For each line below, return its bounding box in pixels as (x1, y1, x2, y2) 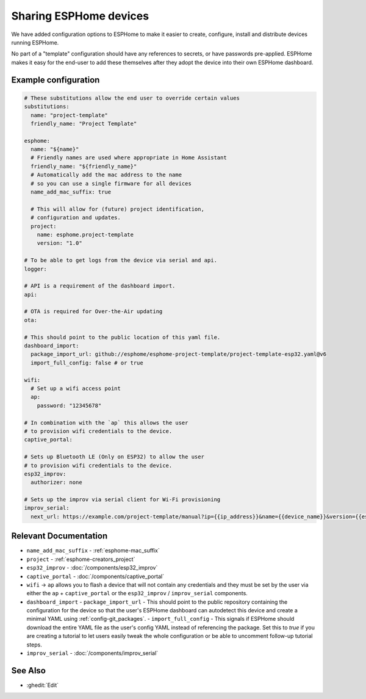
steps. (26, 641, 42, 648)
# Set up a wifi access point (30, 385, 121, 392)
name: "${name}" (30, 146, 79, 153)
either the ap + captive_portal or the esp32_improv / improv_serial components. (26, 590, 248, 597)
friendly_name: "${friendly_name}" (30, 162, 137, 170)
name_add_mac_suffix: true (30, 189, 112, 195)
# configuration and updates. (30, 214, 121, 221)
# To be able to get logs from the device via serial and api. (24, 257, 218, 264)
